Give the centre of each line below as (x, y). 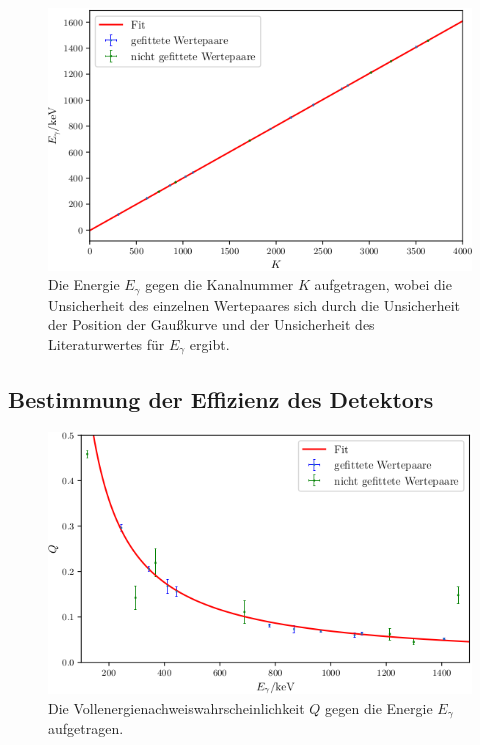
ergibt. (209, 343)
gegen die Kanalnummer (219, 284)
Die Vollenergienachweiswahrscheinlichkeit (176, 707)
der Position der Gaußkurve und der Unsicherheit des (211, 324)
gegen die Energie (379, 707)
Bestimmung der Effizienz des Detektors (221, 398)
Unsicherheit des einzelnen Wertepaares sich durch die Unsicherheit (254, 304)
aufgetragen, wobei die (383, 284)
